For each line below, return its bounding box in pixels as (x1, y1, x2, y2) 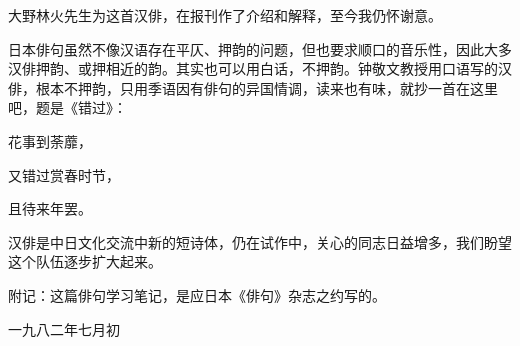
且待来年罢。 (8, 198, 92, 219)
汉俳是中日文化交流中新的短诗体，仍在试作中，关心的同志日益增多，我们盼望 (8, 231, 512, 252)
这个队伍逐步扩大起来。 (8, 251, 162, 272)
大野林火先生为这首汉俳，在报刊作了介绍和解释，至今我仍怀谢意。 (8, 5, 442, 25)
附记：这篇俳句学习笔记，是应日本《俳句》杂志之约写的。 (8, 284, 386, 305)
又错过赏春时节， (8, 164, 120, 185)
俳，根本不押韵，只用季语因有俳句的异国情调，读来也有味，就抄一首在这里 (8, 77, 498, 98)
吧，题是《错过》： (8, 97, 127, 118)
